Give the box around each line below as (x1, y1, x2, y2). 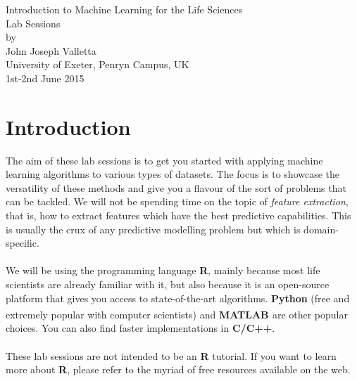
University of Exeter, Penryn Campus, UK (6, 57, 189, 72)
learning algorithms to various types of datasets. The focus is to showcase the (6, 167, 340, 181)
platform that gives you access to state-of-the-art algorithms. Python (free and (6, 290, 350, 305)
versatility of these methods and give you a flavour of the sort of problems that (6, 180, 346, 195)
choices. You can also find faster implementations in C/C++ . (6, 321, 275, 335)
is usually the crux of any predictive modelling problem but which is (6, 221, 301, 236)
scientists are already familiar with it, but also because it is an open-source (6, 277, 330, 292)
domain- (303, 221, 339, 236)
